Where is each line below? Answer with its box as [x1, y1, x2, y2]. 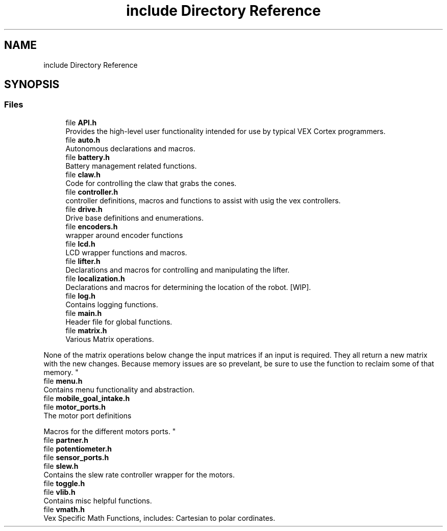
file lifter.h [65, 256, 101, 265]
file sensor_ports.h [43, 453, 109, 462]
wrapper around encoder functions [65, 230, 183, 240]
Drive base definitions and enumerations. [65, 213, 204, 222]
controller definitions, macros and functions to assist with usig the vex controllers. [65, 196, 341, 205]
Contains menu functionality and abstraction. [43, 385, 195, 394]
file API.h [65, 118, 97, 127]
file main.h [65, 308, 102, 317]
